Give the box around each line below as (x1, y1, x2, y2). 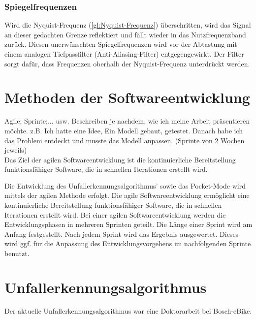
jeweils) (4, 145, 27, 155)
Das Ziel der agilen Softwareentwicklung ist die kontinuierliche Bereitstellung (4, 154, 236, 164)
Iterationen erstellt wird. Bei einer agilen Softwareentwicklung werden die (4, 209, 226, 220)
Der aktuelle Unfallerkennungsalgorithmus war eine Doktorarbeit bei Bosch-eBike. (4, 305, 252, 316)
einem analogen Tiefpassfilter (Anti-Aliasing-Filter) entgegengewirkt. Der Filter (4, 49, 244, 59)
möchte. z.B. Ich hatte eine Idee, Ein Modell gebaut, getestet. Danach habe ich (4, 125, 243, 135)
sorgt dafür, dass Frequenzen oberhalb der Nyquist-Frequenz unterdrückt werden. (4, 58, 250, 68)
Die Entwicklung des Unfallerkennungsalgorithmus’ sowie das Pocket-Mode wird (4, 180, 246, 191)
